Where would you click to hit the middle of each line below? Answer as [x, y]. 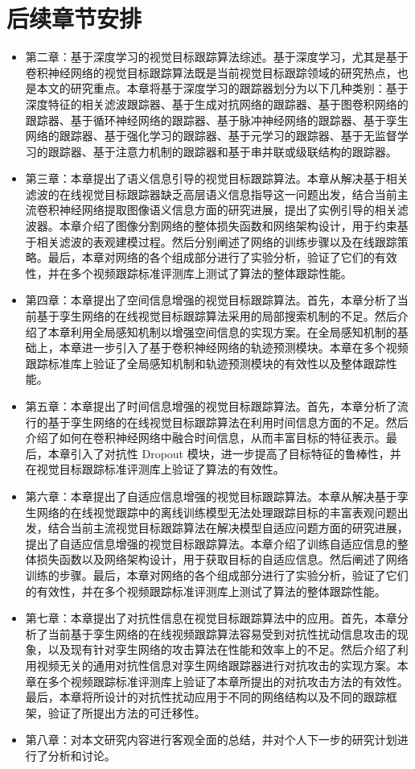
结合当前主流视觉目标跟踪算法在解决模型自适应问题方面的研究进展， [228, 528]
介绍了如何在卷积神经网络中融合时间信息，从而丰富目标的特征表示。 [205, 438]
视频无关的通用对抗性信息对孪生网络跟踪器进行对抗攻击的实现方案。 [217, 665]
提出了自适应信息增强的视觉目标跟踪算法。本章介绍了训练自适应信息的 [211, 543]
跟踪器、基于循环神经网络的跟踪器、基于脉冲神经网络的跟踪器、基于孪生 [217, 120]
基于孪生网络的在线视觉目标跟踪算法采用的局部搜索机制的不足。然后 [217, 316]
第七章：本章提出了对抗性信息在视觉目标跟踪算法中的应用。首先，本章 [211, 618]
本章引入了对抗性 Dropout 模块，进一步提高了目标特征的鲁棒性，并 [224, 453]
